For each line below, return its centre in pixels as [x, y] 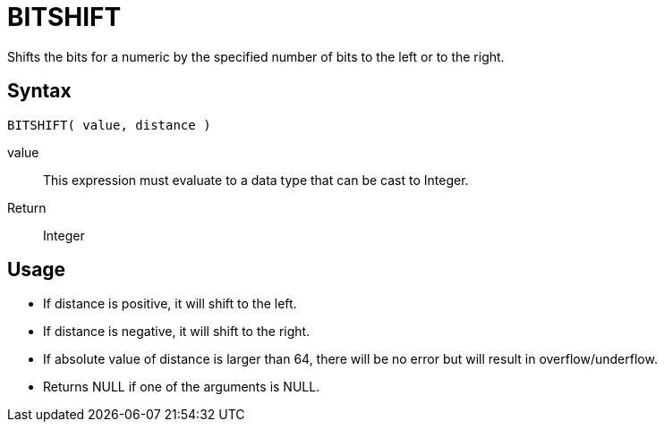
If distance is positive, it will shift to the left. [170, 304]
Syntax [39, 91]
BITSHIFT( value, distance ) [109, 125]
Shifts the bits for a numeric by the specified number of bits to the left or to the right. [256, 56]
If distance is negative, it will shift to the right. [177, 332]
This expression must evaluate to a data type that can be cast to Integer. [256, 180]
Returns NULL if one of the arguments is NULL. [182, 387]
